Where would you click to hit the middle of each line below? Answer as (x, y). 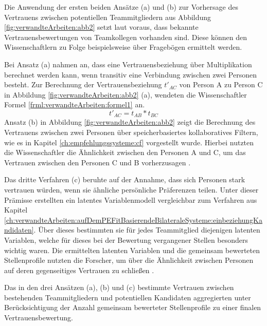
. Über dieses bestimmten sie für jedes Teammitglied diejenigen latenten (147, 230)
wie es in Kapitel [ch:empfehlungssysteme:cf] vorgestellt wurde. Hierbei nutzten (129, 142)
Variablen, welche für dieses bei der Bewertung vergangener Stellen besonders (126, 239)
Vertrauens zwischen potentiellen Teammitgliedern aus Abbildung (108, 17)
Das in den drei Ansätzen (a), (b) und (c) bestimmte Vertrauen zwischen (119, 287)
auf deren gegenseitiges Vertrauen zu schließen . (79, 270)
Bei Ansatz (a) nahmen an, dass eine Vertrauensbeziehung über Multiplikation (128, 64)
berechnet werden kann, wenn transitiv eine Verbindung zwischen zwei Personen (131, 74)
